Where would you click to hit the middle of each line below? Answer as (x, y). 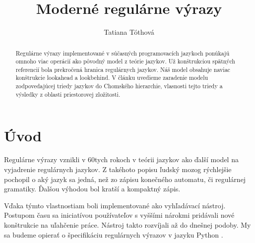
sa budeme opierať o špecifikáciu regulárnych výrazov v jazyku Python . (114, 234)
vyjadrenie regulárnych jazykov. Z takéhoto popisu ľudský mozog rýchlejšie (118, 169)
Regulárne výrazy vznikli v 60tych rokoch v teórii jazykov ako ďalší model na (121, 159)
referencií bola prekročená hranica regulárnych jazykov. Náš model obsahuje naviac (123, 69)
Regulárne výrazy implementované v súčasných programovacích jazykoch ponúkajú (123, 53)
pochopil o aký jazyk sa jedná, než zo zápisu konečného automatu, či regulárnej (125, 179)
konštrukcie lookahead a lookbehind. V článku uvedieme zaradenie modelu (112, 78)
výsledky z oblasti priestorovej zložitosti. (68, 94)
